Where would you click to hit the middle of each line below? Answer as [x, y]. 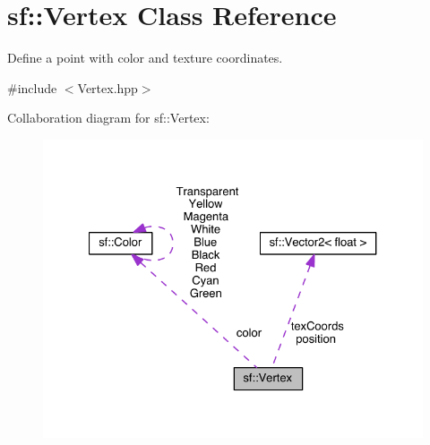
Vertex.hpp [107, 87]
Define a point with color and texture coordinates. [145, 58]
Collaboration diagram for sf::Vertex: [108, 118]
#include [32, 87]
